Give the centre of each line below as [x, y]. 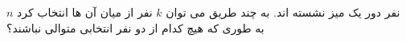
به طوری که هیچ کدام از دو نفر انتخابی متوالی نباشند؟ [135, 27]
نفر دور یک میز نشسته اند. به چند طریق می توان [283, 12]
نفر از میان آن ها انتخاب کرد [85, 12]
